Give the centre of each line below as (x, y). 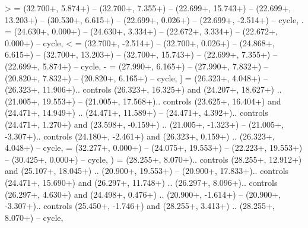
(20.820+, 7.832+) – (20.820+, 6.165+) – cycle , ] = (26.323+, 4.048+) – (136, 77)
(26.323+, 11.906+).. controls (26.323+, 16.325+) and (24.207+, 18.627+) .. (143, 89)
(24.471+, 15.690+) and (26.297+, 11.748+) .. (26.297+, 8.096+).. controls (141, 182)
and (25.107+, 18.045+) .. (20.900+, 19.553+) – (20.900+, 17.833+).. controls (147, 171)
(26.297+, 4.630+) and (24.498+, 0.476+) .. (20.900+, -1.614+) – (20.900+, (143, 194)
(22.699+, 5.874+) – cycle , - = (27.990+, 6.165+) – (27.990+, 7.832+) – (136, 66)
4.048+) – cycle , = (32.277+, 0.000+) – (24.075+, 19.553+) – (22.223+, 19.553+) (154, 148)
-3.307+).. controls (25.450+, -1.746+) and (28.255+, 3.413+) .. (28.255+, (140, 206)
